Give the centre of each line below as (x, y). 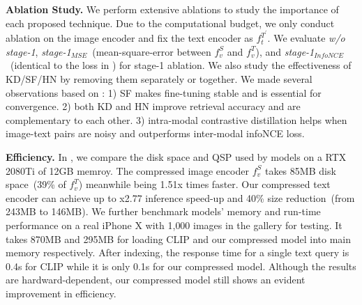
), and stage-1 (285, 51)
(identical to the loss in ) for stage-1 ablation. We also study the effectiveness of (181, 65)
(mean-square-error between (152, 51)
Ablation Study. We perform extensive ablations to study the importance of (172, 9)
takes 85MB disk (300, 170)
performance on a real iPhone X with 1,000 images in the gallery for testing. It (174, 225)
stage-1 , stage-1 (38, 51)
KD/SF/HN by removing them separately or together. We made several (159, 79)
